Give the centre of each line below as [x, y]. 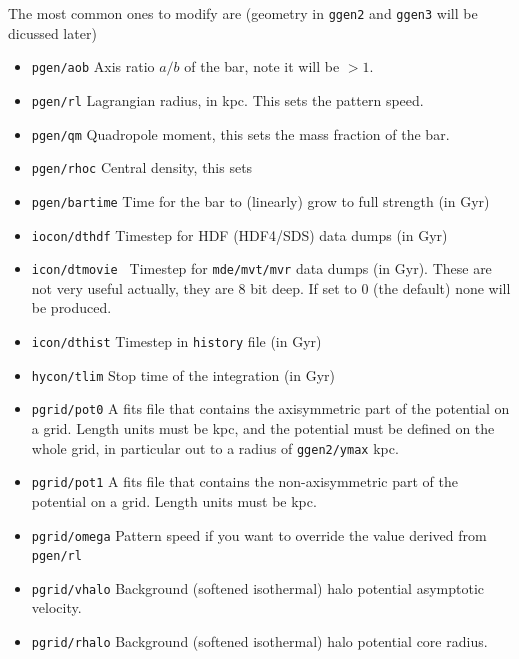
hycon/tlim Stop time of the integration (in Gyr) [183, 374]
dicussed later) [52, 32]
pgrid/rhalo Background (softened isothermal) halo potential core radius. [259, 641]
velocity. [56, 607]
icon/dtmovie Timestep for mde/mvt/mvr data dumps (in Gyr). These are [261, 268]
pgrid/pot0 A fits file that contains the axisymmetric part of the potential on [270, 408]
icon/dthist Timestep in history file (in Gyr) [176, 341]
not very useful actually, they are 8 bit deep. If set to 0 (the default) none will [271, 287]
